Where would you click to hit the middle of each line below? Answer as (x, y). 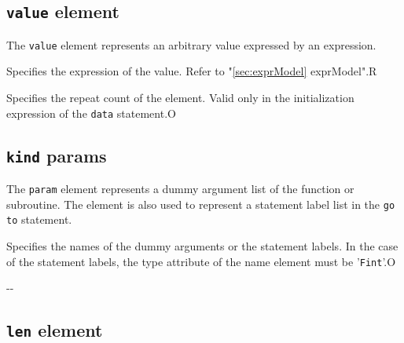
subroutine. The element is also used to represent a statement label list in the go (201, 204)
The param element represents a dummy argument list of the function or (180, 189)
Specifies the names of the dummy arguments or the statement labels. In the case (202, 246)
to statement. (39, 219)
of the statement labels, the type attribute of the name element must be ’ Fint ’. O (201, 261)
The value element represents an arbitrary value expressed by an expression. (191, 44)
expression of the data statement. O (91, 113)
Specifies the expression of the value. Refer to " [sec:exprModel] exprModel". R (192, 71)
